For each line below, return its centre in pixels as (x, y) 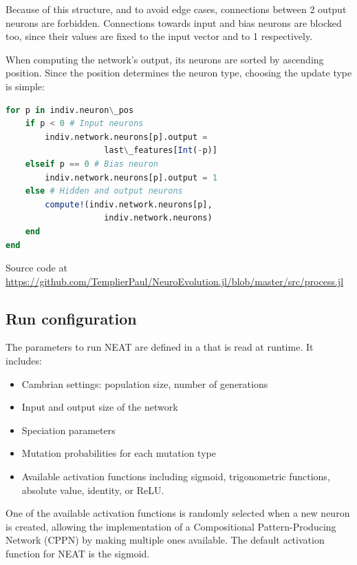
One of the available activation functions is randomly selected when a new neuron (178, 513)
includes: (24, 361)
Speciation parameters (68, 430)
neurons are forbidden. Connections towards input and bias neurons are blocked (174, 22)
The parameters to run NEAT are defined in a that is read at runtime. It (160, 347)
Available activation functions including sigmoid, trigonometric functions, (176, 476)
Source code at (36, 268)
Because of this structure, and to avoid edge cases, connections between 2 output (176, 9)
